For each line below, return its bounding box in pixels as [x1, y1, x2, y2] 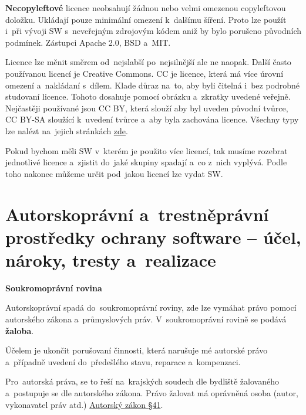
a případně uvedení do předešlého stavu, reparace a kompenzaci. [5, 355, 241, 368]
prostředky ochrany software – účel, [5, 224, 301, 249]
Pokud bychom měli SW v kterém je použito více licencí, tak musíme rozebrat [5, 144, 288, 157]
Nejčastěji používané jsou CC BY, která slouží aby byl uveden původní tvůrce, [5, 101, 288, 114]
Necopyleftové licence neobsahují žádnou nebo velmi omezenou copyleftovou [5, 2, 286, 13]
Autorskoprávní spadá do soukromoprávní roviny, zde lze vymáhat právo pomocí [5, 301, 297, 314]
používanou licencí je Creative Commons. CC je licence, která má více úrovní [5, 67, 284, 79]
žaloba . [5, 324, 34, 336]
